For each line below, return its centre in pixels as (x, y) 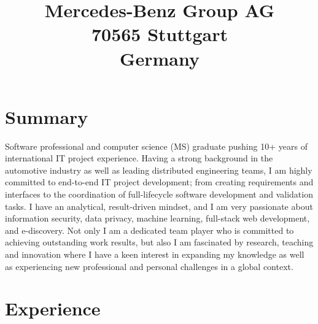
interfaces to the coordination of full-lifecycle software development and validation (159, 194)
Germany (160, 58)
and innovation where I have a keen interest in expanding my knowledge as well (155, 254)
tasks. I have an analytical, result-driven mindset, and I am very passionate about (159, 206)
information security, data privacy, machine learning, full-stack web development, (157, 218)
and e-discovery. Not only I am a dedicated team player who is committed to (149, 230)
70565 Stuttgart (160, 34)
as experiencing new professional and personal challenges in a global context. (149, 266)
